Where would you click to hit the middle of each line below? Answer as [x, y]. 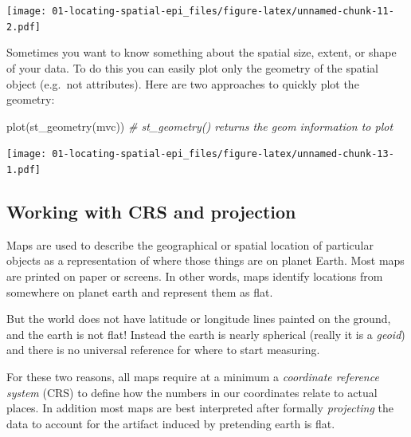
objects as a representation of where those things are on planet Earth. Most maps [205, 260]
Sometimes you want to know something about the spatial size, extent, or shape [202, 52]
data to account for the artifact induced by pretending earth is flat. [171, 423]
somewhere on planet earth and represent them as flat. [140, 291]
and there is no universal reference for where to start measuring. [163, 350]
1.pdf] [23, 169]
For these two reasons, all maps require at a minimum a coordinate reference [193, 376]
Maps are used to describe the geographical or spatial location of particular [190, 244]
